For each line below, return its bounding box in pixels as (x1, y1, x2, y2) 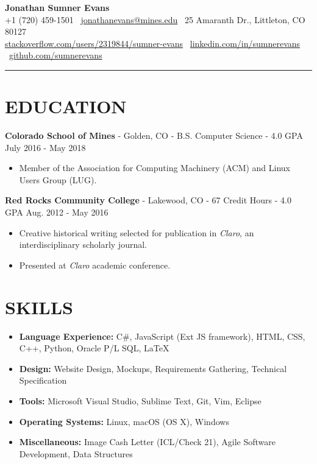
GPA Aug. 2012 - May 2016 (5, 206, 109, 219)
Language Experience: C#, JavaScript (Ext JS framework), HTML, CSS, (19, 329, 305, 342)
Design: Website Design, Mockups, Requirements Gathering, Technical (19, 362, 287, 374)
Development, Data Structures (19, 447, 133, 460)
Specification (19, 374, 67, 387)
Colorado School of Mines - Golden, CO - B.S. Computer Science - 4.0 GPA (5, 129, 303, 142)
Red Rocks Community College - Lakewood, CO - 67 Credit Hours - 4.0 (5, 194, 291, 206)
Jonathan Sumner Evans (5, 1, 110, 13)
